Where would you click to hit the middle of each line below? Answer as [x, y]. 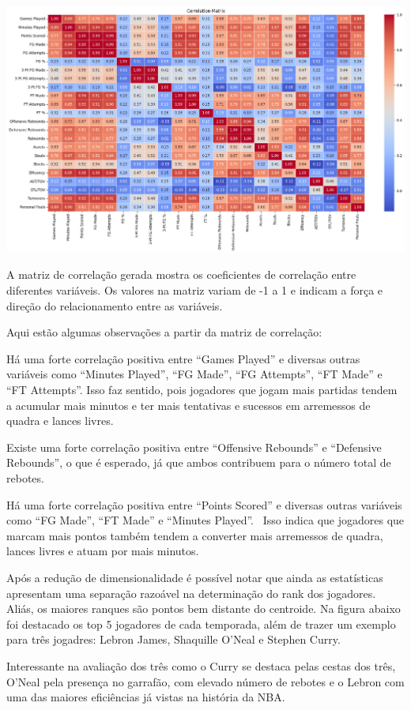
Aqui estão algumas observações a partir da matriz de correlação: [164, 332]
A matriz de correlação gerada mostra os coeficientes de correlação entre [181, 274]
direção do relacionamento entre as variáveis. [115, 305]
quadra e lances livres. [60, 421]
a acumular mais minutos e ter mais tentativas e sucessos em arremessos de [189, 405]
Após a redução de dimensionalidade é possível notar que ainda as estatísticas [195, 577]
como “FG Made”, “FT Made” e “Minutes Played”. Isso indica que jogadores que [205, 520]
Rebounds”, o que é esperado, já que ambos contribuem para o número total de [199, 462]
